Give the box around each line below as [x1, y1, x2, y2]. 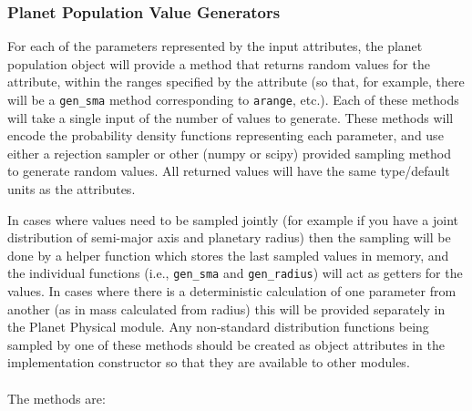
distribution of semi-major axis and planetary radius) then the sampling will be [7, 228, 451, 247]
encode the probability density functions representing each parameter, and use [7, 126, 444, 145]
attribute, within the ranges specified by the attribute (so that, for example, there [7, 72, 465, 91]
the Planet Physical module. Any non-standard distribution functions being [7, 317, 429, 336]
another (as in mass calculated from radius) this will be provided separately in [7, 299, 446, 318]
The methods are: [7, 388, 106, 407]
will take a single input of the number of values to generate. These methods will [7, 108, 454, 127]
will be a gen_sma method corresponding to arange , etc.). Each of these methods [7, 90, 459, 108]
